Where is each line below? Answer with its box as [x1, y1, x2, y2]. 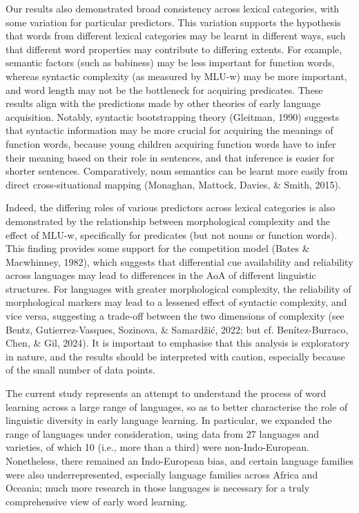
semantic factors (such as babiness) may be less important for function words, [6, 55, 335, 70]
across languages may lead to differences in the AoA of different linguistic [6, 268, 316, 282]
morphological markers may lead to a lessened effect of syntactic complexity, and [6, 295, 347, 309]
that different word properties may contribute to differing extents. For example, [6, 41, 342, 56]
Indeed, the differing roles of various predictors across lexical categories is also [6, 200, 336, 215]
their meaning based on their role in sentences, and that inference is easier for [6, 150, 335, 164]
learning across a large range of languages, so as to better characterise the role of [6, 399, 348, 414]
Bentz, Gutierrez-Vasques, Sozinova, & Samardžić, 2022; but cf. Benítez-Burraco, [6, 322, 349, 336]
